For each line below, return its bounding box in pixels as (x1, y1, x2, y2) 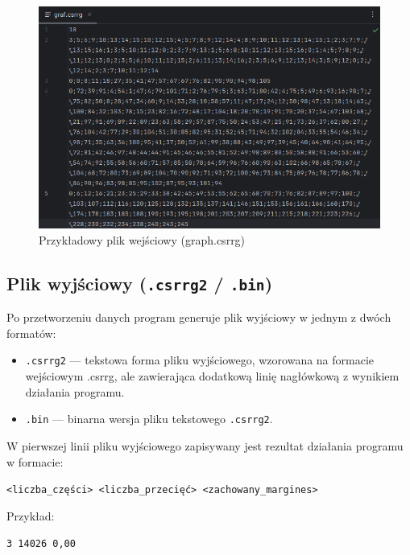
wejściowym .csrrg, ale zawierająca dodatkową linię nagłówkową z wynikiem (25, 368, 400, 384)
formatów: (6, 324, 56, 341)
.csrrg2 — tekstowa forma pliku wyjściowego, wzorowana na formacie (25, 351, 375, 368)
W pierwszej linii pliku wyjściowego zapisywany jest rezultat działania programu (6, 437, 404, 454)
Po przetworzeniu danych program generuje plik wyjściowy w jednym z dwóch (6, 309, 391, 326)
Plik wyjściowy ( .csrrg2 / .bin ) (6, 270, 273, 295)
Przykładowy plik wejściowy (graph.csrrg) (39, 231, 246, 248)
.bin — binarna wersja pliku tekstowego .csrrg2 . (25, 410, 273, 427)
